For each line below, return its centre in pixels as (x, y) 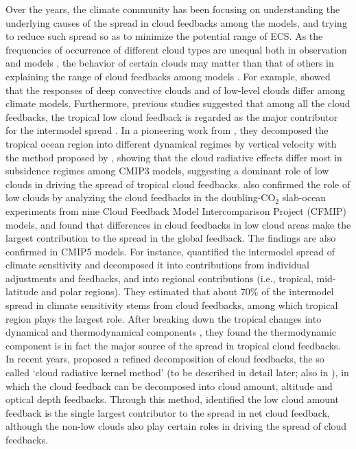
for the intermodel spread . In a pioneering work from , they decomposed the (167, 130)
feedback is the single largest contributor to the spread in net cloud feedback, (168, 412)
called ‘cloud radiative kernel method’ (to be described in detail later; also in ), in (177, 372)
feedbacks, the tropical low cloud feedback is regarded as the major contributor (172, 116)
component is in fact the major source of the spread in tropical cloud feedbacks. (173, 345)
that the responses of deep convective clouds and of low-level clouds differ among (176, 90)
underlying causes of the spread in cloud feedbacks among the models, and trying (176, 22)
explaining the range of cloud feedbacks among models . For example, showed (168, 76)
